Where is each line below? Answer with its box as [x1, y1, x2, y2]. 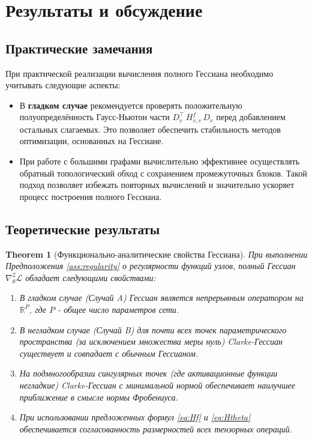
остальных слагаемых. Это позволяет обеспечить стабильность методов [19, 123, 281, 135]
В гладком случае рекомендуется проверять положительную [19, 98, 242, 111]
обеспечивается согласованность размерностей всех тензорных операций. [19, 422, 292, 435]
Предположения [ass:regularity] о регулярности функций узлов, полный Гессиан [5, 259, 296, 272]
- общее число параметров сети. [58, 303, 179, 315]
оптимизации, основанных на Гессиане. [19, 135, 164, 147]
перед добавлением [216, 111, 286, 123]
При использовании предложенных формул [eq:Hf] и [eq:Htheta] [19, 411, 251, 423]
